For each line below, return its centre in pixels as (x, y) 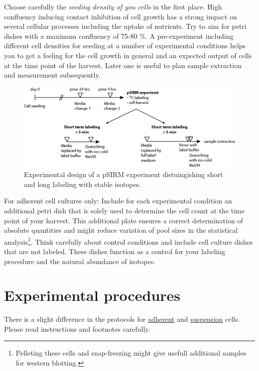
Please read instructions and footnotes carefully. (77, 328)
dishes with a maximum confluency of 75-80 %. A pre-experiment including (119, 36)
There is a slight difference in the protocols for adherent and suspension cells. (122, 319)
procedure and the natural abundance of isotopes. (80, 261)
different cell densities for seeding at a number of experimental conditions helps (125, 46)
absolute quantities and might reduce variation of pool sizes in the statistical (121, 230)
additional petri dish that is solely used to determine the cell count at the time (124, 210)
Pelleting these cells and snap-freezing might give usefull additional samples (131, 353)
